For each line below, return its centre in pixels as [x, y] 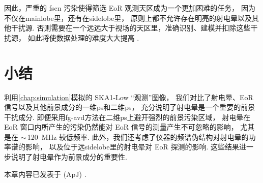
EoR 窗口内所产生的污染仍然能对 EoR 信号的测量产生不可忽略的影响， [121, 127]
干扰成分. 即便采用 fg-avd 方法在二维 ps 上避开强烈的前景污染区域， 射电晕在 [127, 117]
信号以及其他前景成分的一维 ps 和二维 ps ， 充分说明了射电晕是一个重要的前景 [130, 107]
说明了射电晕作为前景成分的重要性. [69, 157]
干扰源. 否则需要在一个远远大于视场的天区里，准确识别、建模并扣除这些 [131, 28]
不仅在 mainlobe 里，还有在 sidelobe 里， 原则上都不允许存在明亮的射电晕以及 [128, 18]
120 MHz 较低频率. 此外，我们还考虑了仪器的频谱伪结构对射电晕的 [138, 136]
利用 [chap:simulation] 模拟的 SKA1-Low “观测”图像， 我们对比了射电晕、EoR [129, 97]
